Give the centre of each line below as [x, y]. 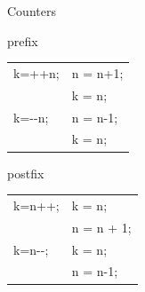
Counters [32, 11]
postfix [26, 173]
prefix [23, 40]
